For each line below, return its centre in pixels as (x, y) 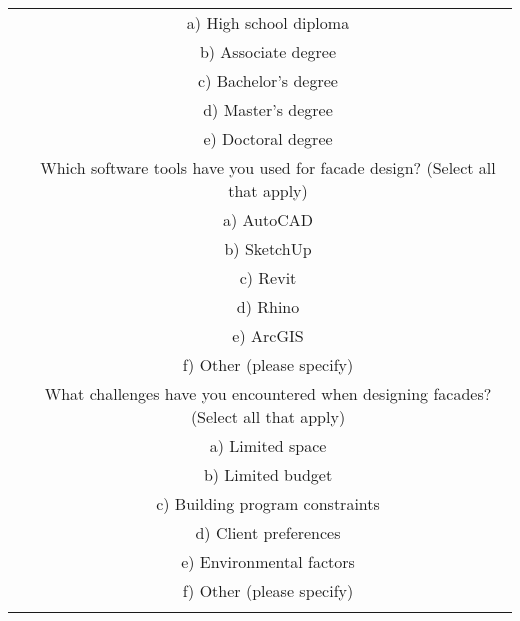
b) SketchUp (268, 248)
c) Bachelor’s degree (268, 80)
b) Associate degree (268, 51)
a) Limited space (268, 445)
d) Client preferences (268, 532)
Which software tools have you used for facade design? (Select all (268, 167)
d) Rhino (268, 306)
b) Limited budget (268, 474)
